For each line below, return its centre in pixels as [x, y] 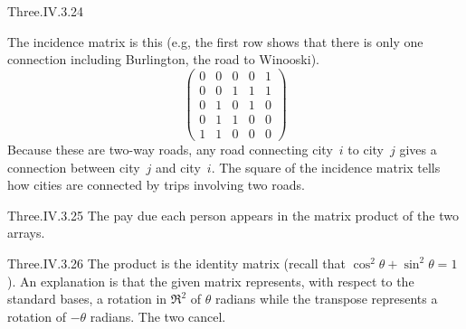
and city [178, 167]
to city [366, 149]
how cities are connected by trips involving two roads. [156, 185]
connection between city [74, 167]
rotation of [37, 316]
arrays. [26, 233]
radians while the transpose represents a [326, 299]
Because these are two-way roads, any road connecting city [170, 149]
